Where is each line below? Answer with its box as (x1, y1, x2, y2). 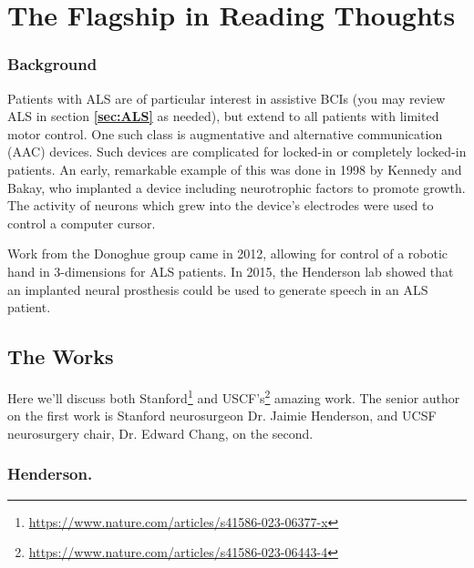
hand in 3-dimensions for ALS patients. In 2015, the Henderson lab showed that (7, 261, 454, 280)
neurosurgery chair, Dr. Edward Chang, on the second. (7, 423, 314, 442)
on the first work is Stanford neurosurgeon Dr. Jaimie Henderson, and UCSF (7, 406, 437, 425)
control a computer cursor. (7, 213, 156, 232)
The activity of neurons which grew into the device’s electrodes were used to (7, 196, 434, 215)
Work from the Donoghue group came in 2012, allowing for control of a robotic (7, 244, 448, 263)
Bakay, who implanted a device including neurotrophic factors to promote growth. (7, 177, 466, 197)
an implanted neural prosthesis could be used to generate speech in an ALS (7, 279, 428, 299)
